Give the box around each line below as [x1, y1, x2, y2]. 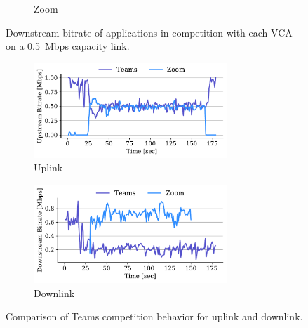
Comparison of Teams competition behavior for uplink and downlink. [6, 309, 303, 324]
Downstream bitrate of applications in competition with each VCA [6, 25, 293, 39]
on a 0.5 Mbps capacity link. [6, 39, 130, 53]
